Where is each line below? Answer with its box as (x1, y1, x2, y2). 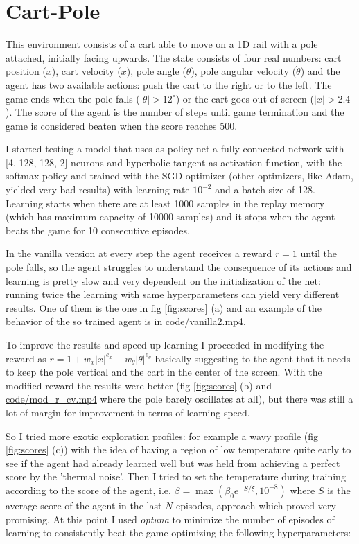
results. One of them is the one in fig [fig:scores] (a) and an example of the (6, 300, 322, 315)
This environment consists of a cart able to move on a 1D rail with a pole (6, 37, 318, 51)
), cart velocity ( (51, 64, 121, 78)
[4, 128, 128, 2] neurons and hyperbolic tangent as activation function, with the (6, 155, 342, 169)
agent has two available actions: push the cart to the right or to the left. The (6, 77, 332, 91)
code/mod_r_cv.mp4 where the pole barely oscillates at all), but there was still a (6, 392, 353, 406)
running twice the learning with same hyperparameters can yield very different (6, 287, 340, 301)
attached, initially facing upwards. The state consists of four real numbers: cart (6, 50, 342, 64)
